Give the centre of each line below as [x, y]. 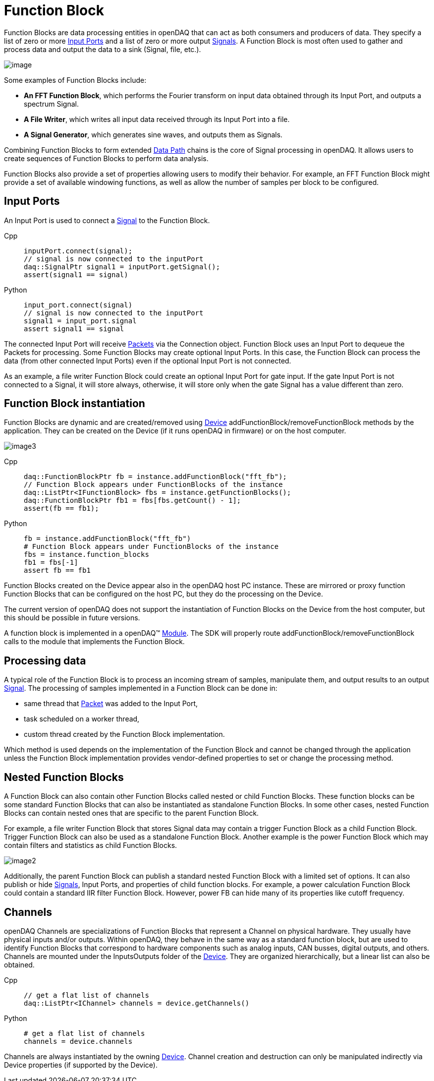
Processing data [45, 661]
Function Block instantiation [75, 404]
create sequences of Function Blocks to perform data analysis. [106, 158]
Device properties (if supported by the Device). [81, 1065]
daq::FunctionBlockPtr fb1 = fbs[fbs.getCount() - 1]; [133, 501]
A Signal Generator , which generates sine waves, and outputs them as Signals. [153, 134]
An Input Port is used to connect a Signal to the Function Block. [107, 220]
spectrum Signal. [51, 104]
